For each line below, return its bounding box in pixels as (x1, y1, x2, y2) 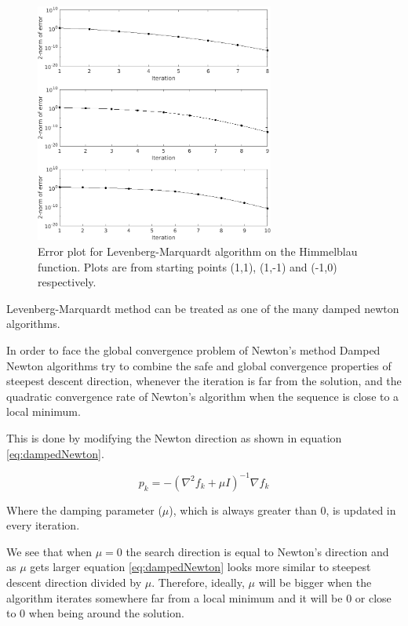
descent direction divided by (6, 574, 142, 591)
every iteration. (6, 517, 80, 533)
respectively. (38, 274, 97, 290)
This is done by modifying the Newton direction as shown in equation (6, 430, 342, 446)
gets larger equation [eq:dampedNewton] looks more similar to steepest (30, 559, 371, 575)
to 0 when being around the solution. (6, 605, 184, 621)
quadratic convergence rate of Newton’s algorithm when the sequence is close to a (6, 388, 399, 404)
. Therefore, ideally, (151, 574, 245, 591)
